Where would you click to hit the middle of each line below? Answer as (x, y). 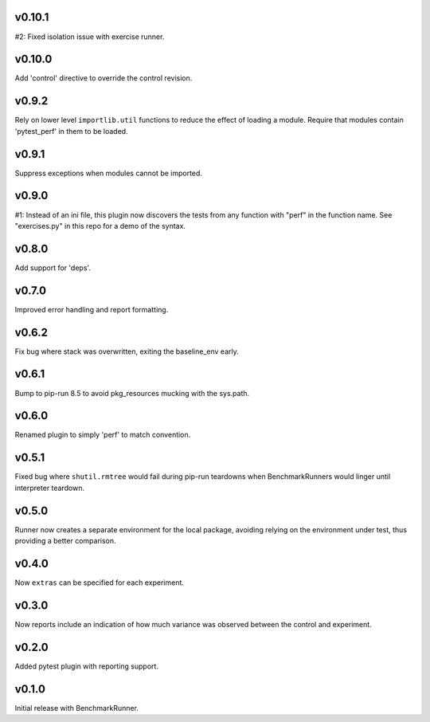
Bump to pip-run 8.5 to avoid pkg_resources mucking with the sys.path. (132, 393)
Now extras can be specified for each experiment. (100, 583)
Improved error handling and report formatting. (92, 309)
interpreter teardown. (50, 488)
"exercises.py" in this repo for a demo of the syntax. (100, 226)
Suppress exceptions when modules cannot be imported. (109, 173)
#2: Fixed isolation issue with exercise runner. (90, 37)
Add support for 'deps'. (53, 268)
